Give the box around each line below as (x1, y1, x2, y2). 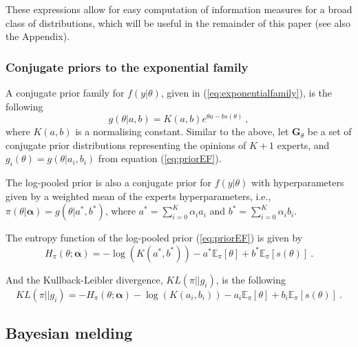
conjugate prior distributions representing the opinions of (6, 137, 246, 152)
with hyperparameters (251, 175, 344, 190)
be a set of (307, 124, 352, 139)
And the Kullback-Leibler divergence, (6, 272, 163, 286)
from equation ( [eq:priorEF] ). (98, 151, 222, 166)
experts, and (277, 137, 330, 152)
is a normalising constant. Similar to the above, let (75, 124, 289, 139)
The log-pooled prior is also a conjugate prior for (6, 175, 212, 190)
